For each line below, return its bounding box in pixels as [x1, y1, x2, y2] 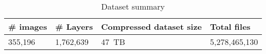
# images [8, 21, 47, 32]
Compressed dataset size [101, 21, 202, 32]
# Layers [55, 21, 93, 32]
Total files [210, 21, 251, 32]
